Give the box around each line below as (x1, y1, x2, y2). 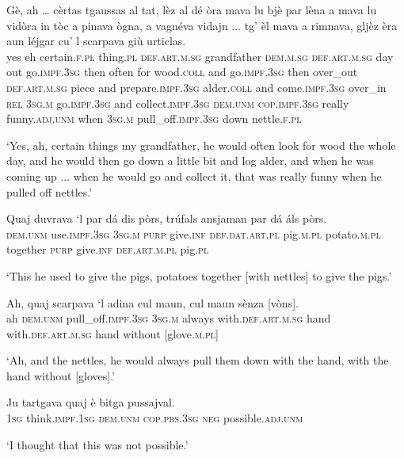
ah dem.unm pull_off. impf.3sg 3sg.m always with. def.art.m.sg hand (6, 310, 331, 326)
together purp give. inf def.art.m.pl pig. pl (6, 241, 209, 258)
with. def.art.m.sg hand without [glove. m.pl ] (6, 325, 219, 342)
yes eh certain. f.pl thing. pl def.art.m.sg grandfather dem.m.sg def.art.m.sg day (6, 48, 394, 64)
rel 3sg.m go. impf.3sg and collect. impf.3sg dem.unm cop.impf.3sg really (6, 94, 349, 111)
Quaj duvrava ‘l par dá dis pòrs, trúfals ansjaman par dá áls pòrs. (6, 210, 327, 227)
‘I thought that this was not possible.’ (6, 436, 189, 452)
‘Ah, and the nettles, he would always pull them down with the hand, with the (6, 352, 389, 368)
